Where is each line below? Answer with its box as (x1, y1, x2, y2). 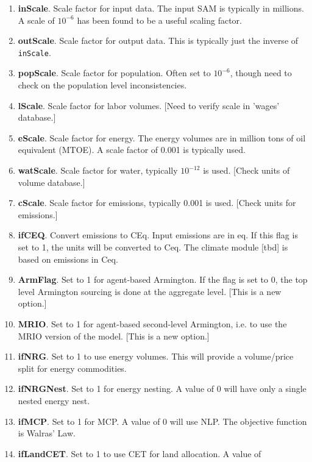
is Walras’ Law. (18, 427, 76, 439)
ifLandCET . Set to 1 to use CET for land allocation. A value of (18, 447, 261, 460)
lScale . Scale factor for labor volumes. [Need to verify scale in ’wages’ (18, 99, 280, 112)
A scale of (18, 13, 55, 26)
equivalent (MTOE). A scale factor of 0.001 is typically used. (18, 143, 246, 156)
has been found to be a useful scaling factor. (77, 13, 242, 26)
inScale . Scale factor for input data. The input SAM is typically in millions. (18, 2, 304, 14)
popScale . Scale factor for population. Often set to (18, 66, 211, 79)
